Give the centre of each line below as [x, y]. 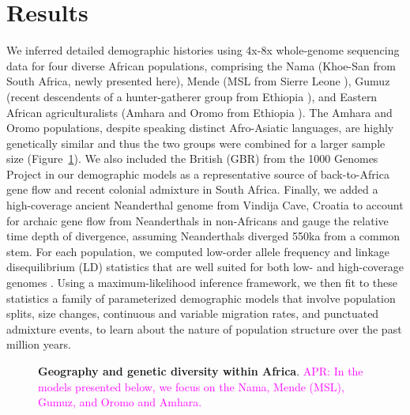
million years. [39, 344]
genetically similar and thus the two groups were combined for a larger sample [196, 143]
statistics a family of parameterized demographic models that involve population [201, 298]
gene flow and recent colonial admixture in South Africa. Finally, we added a [192, 189]
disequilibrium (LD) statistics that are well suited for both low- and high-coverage [205, 267]
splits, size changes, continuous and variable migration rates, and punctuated [193, 313]
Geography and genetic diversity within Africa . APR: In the [201, 371]
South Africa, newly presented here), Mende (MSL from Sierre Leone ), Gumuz [198, 81]
